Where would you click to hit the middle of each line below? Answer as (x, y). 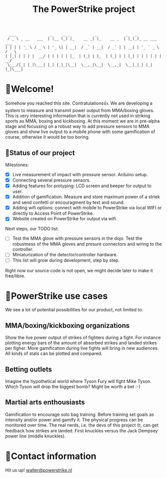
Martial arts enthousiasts (45, 402)
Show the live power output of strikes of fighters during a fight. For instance (83, 338)
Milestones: (17, 165)
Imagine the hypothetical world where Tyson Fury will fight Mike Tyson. (78, 381)
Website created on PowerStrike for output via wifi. (65, 219)
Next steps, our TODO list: (32, 229)
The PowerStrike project (84, 9)
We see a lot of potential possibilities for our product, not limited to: (74, 310)
